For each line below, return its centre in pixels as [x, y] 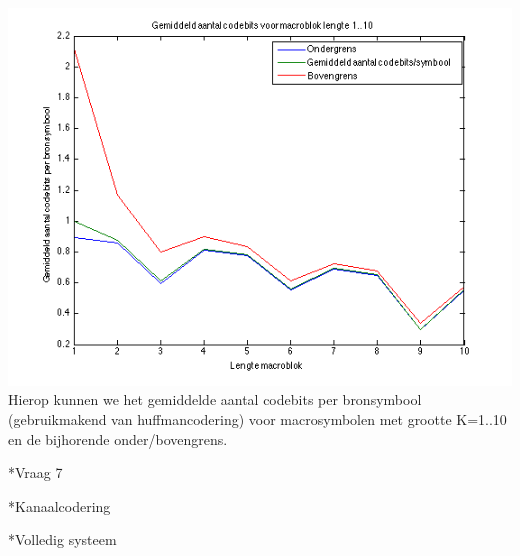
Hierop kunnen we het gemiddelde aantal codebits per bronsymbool [215, 399]
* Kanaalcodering [59, 505]
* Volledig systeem [62, 539]
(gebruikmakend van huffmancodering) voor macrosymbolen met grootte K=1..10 [257, 418]
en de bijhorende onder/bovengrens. [118, 438]
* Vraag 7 [35, 472]
